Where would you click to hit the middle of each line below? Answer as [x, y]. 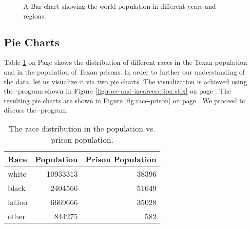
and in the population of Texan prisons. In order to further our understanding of [125, 71]
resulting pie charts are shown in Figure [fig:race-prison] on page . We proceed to [125, 100]
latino [18, 202]
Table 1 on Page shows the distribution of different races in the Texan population [125, 62]
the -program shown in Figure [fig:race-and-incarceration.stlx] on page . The [118, 91]
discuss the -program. [36, 110]
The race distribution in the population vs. [82, 128]
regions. [35, 15]
